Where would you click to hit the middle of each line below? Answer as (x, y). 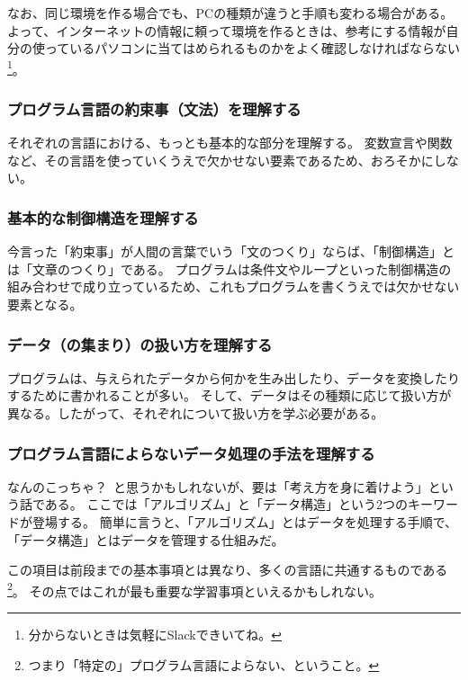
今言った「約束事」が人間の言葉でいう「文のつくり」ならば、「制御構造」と (231, 251)
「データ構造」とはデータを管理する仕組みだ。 (146, 539)
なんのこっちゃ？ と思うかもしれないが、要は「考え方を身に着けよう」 (218, 486)
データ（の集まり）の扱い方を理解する (140, 344)
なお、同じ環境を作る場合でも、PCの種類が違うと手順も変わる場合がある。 (230, 13)
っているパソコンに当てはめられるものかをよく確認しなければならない (252, 48)
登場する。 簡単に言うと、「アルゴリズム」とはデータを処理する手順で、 (245, 522)
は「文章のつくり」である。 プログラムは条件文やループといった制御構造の (229, 268)
